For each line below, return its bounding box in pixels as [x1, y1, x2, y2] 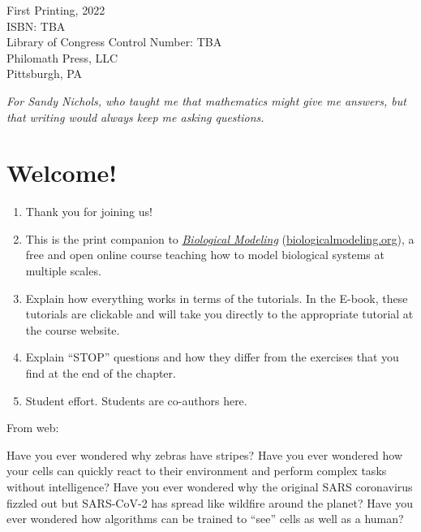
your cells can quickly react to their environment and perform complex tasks [6, 462, 387, 479]
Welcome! [6, 156, 118, 189]
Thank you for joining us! [25, 203, 153, 220]
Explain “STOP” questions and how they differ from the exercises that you [25, 348, 399, 365]
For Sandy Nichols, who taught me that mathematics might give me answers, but [6, 92, 406, 109]
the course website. [25, 321, 120, 338]
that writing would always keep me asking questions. [6, 108, 264, 125]
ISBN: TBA [6, 17, 66, 34]
